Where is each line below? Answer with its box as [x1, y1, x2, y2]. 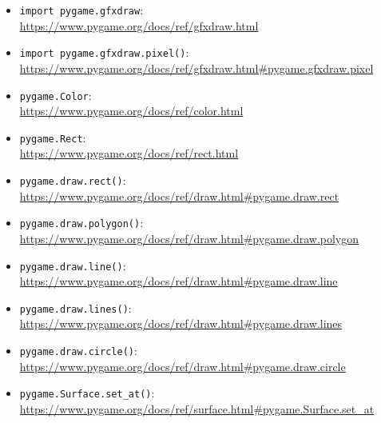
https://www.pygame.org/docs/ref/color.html [19, 102, 244, 119]
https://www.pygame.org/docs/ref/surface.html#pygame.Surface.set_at [19, 400, 375, 417]
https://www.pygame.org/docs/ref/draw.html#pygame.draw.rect [19, 187, 339, 204]
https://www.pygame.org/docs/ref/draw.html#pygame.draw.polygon [19, 229, 359, 246]
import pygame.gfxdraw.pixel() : [19, 44, 189, 61]
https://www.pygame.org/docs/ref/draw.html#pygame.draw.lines [19, 315, 343, 332]
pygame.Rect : [19, 129, 86, 146]
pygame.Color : [19, 86, 92, 103]
